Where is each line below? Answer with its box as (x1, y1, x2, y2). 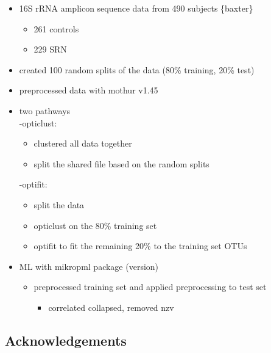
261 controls (33, 22, 79, 35)
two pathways (19, 104, 71, 117)
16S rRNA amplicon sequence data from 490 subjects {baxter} (19, 2, 253, 14)
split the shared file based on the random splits (33, 157, 209, 170)
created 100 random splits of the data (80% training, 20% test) (19, 63, 255, 76)
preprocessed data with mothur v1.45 (19, 84, 158, 96)
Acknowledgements (5, 330, 127, 349)
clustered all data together (33, 137, 132, 150)
